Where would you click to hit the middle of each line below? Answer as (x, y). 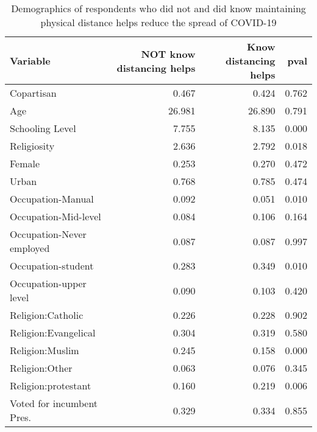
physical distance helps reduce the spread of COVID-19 (158, 22)
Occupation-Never (48, 234)
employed (30, 248)
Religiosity (32, 146)
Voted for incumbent (54, 403)
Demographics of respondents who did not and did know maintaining (158, 8)
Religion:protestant (51, 385)
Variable (30, 61)
